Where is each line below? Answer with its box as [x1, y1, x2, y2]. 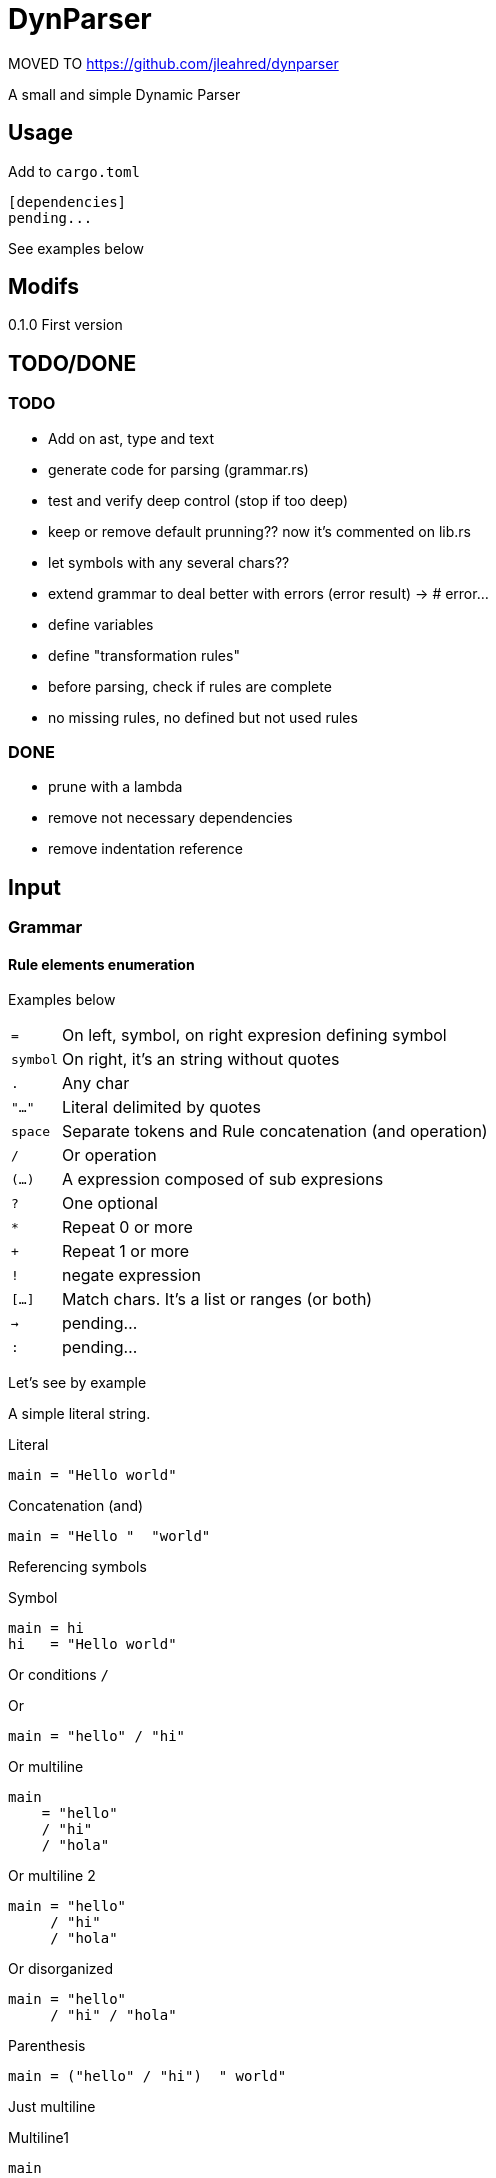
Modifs [8, 274, 80, 300]
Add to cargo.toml [8, 162, 140, 180]
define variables [48, 615, 154, 633]
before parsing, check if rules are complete [48, 677, 332, 695]
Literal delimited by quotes [61, 1097, 261, 1118]
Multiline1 [8, 2129, 69, 2147]
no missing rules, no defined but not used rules [48, 708, 358, 726]
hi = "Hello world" [8, 1636, 177, 1653]
